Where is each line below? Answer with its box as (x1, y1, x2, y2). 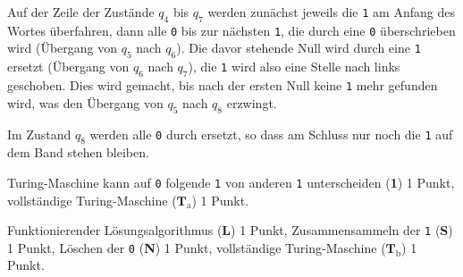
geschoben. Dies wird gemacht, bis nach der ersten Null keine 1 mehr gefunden (7, 76, 438, 95)
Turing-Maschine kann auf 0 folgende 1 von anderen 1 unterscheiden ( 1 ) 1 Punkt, (7, 172, 455, 191)
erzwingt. (226, 93, 277, 112)
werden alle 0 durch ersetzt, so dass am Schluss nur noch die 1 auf (89, 124, 453, 143)
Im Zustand (7, 124, 72, 143)
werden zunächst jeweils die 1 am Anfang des (207, 3, 455, 21)
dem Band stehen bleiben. (7, 143, 149, 162)
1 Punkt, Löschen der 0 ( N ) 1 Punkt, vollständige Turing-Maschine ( (7, 238, 386, 256)
